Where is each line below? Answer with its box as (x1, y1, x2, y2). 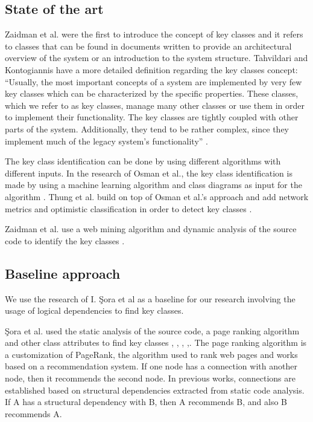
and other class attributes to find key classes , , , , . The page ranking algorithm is (5, 336, 307, 349)
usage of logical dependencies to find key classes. (5, 304, 184, 317)
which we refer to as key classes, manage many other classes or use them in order (5, 99, 305, 111)
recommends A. (5, 407, 62, 420)
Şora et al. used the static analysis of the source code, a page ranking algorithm (5, 324, 300, 337)
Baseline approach (5, 264, 121, 282)
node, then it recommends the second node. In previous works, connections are (5, 372, 296, 385)
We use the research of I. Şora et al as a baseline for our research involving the (5, 292, 296, 305)
